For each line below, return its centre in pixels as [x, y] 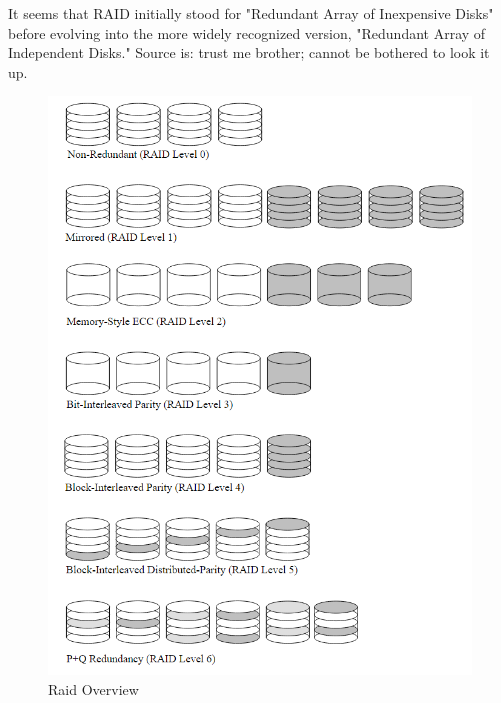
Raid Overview [93, 689]
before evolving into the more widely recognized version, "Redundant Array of [247, 32]
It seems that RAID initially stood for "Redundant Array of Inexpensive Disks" [251, 13]
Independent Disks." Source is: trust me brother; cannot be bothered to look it [249, 52]
